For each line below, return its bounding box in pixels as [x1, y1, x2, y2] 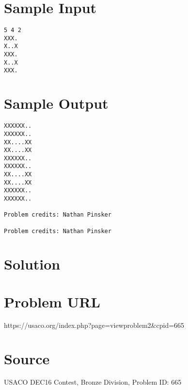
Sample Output [4, 93, 109, 113]
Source [4, 348, 50, 368]
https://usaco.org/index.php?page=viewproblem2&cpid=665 [4, 320, 185, 330]
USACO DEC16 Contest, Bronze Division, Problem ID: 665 [4, 376, 182, 387]
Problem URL [4, 291, 100, 311]
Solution [4, 254, 61, 273]
